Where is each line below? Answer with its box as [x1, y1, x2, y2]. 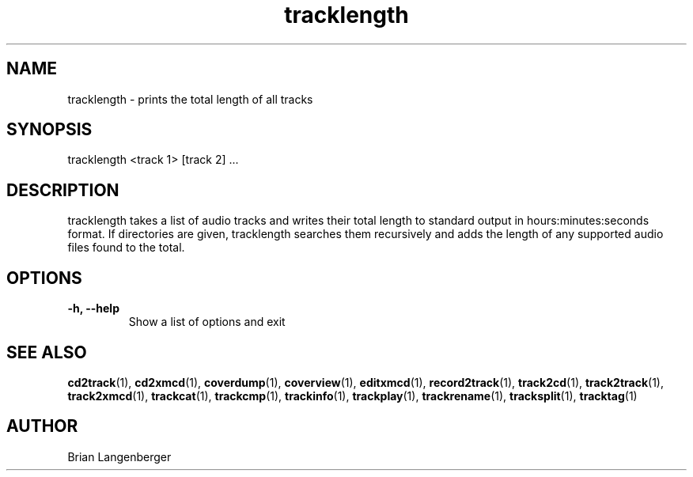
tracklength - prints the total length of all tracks [67, 92, 313, 106]
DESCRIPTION [6, 180, 119, 200]
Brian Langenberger [67, 449, 172, 464]
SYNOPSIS [6, 119, 93, 140]
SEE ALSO [6, 342, 87, 362]
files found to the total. [67, 240, 185, 255]
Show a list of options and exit [128, 315, 286, 329]
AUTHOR [6, 416, 78, 437]
